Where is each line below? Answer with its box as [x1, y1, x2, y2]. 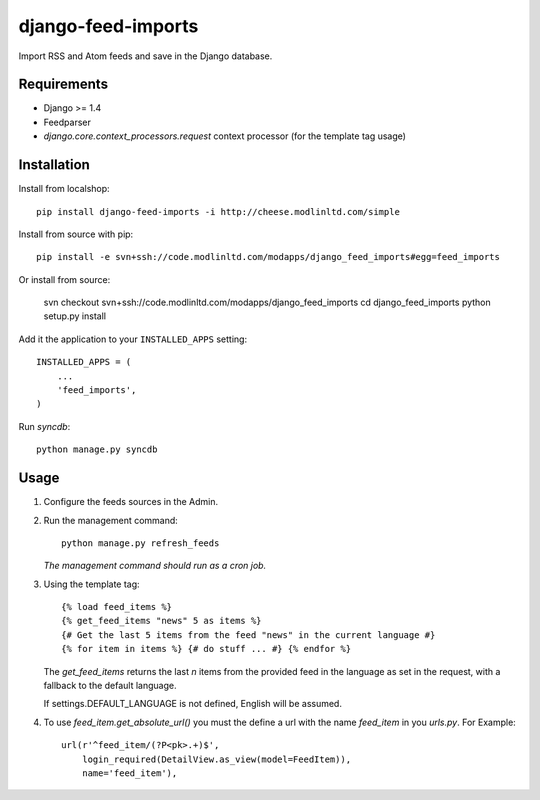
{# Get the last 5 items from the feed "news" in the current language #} [61, 629, 436, 640]
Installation [18, 156, 90, 174]
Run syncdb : [18, 420, 71, 432]
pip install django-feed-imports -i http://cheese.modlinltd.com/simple [36, 206, 400, 217]
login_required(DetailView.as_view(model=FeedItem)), [81, 753, 352, 765]
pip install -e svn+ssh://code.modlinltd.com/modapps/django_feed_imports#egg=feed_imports [36, 251, 500, 263]
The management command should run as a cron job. [43, 560, 267, 572]
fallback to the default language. [43, 680, 177, 692]
